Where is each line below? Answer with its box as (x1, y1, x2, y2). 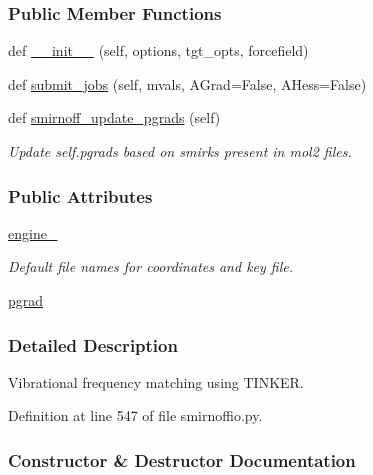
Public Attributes (8, 183, 153, 208)
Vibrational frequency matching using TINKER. (8, 371, 304, 392)
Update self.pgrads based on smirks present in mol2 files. (8, 141, 352, 161)
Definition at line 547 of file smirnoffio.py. (8, 405, 263, 426)
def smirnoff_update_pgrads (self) (8, 107, 221, 128)
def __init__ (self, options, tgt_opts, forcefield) (8, 40, 309, 61)
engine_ (8, 222, 58, 243)
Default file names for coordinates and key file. (8, 256, 294, 277)
